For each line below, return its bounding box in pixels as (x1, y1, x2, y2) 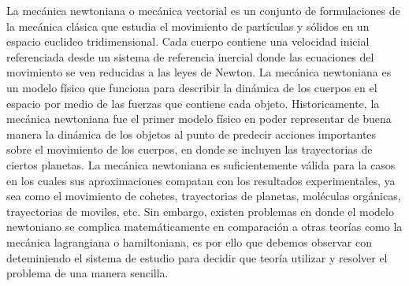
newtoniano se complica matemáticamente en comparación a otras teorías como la (6, 218, 403, 235)
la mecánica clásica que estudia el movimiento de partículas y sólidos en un (6, 17, 370, 34)
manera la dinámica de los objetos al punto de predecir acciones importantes (6, 125, 377, 142)
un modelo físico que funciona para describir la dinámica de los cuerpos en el (6, 79, 377, 95)
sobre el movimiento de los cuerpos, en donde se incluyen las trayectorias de (6, 141, 373, 158)
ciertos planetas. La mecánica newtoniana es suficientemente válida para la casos (6, 156, 396, 173)
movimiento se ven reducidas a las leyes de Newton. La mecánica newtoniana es (6, 64, 392, 80)
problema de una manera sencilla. (6, 265, 169, 281)
